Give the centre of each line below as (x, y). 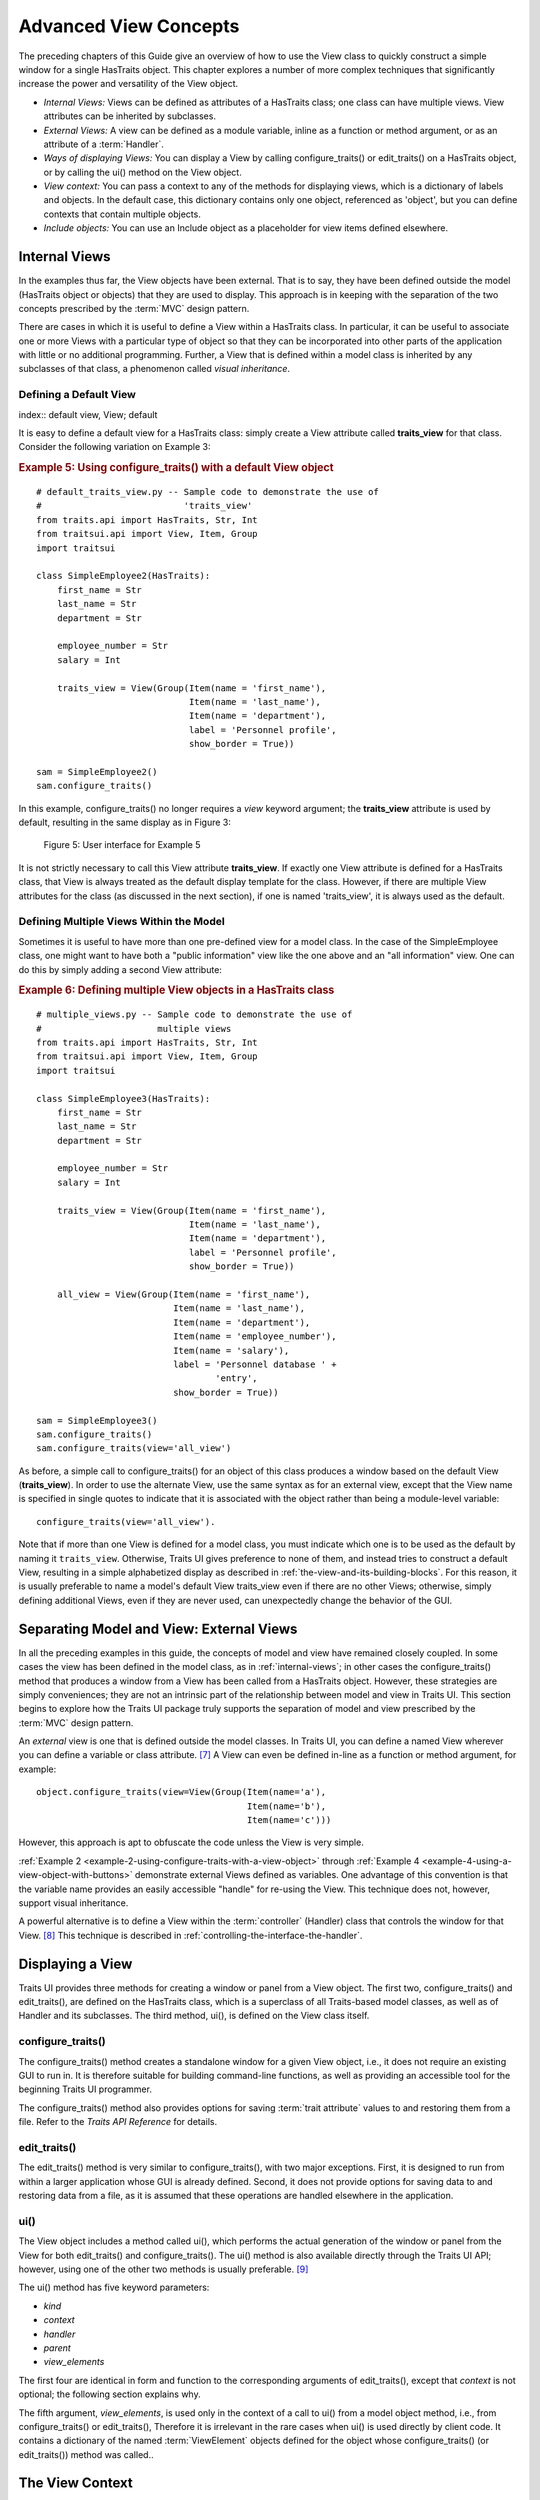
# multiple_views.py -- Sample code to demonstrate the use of (194, 1014)
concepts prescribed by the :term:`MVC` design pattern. (134, 308)
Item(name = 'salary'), (231, 1350)
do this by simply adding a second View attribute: (120, 969)
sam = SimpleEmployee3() (97, 1420)
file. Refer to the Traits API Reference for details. (118, 2122)
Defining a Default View (77, 395)
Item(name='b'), (286, 1806)
